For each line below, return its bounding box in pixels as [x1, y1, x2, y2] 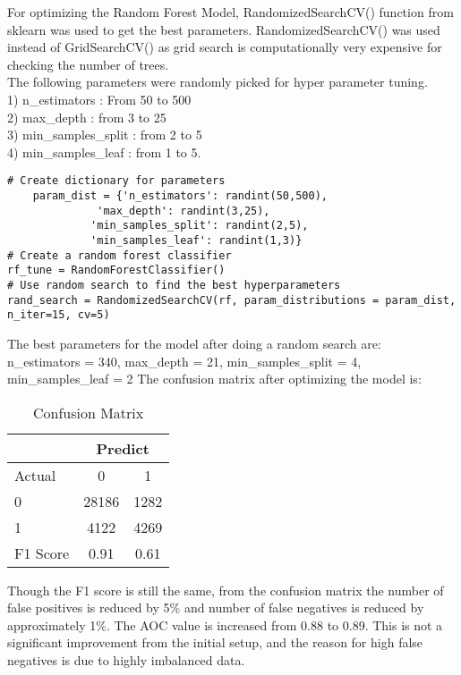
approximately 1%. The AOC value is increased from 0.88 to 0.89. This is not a [7, 615, 443, 634]
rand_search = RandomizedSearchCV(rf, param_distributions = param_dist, [7, 293, 457, 307]
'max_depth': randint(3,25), [97, 204, 270, 217]
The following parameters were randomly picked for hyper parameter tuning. [7, 72, 428, 91]
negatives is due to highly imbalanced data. [7, 651, 245, 670]
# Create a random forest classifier [7, 249, 232, 262]
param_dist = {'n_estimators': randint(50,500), [32, 190, 328, 202]
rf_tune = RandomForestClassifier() [7, 264, 226, 277]
